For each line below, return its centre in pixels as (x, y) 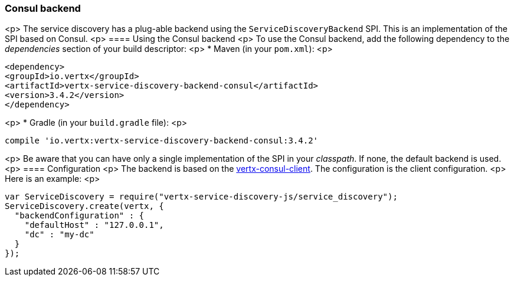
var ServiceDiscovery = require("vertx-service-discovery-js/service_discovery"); (201, 197)
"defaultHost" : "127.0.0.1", (94, 225)
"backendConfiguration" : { (79, 216)
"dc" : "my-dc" (59, 235)
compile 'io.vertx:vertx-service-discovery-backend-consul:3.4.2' (162, 141)
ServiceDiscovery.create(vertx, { (84, 206)
